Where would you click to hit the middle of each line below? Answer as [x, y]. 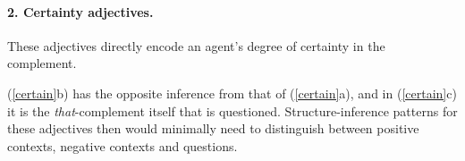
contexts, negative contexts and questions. [123, 145]
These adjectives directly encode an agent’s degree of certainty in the [196, 45]
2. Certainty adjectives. [80, 11]
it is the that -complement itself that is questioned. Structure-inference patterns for [232, 110]
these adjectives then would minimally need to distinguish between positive [213, 128]
